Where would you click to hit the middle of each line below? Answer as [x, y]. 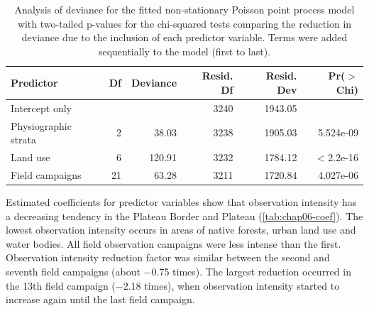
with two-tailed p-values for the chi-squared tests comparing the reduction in [184, 23]
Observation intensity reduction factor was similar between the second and [168, 257]
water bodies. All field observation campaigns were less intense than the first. [174, 243]
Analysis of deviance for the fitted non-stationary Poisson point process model [184, 9]
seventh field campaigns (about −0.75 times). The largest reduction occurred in [178, 271]
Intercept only [41, 108]
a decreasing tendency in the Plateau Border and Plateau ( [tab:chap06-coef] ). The [184, 215]
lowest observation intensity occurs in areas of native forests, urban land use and [181, 230]
